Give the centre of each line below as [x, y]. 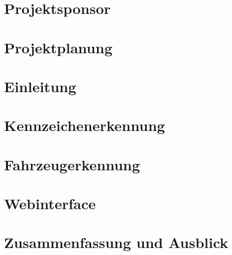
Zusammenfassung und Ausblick [116, 242]
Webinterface [50, 203]
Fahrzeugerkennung [72, 164]
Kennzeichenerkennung [85, 125]
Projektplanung [58, 47]
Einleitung [40, 86]
